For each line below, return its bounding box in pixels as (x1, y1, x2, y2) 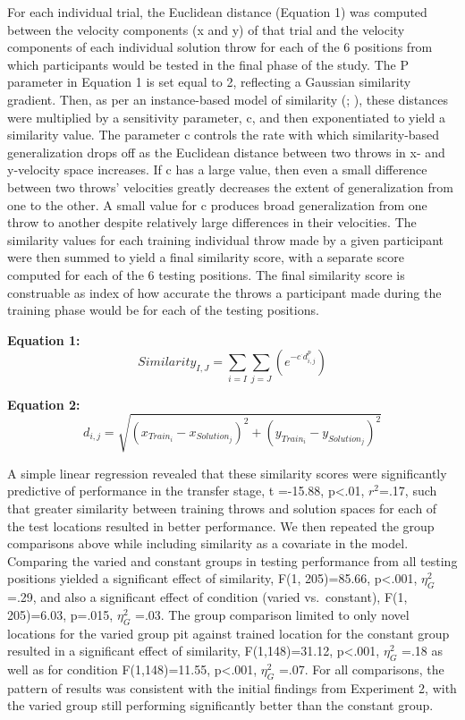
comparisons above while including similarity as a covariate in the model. (7, 534, 409, 553)
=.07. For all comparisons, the (278, 659, 444, 678)
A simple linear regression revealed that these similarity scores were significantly (7, 463, 447, 482)
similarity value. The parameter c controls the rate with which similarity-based (7, 125, 440, 144)
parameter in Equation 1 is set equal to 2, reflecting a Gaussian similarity (7, 72, 411, 91)
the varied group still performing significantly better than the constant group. (7, 696, 434, 715)
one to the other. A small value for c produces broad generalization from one (7, 195, 427, 214)
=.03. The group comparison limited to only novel (135, 605, 410, 623)
